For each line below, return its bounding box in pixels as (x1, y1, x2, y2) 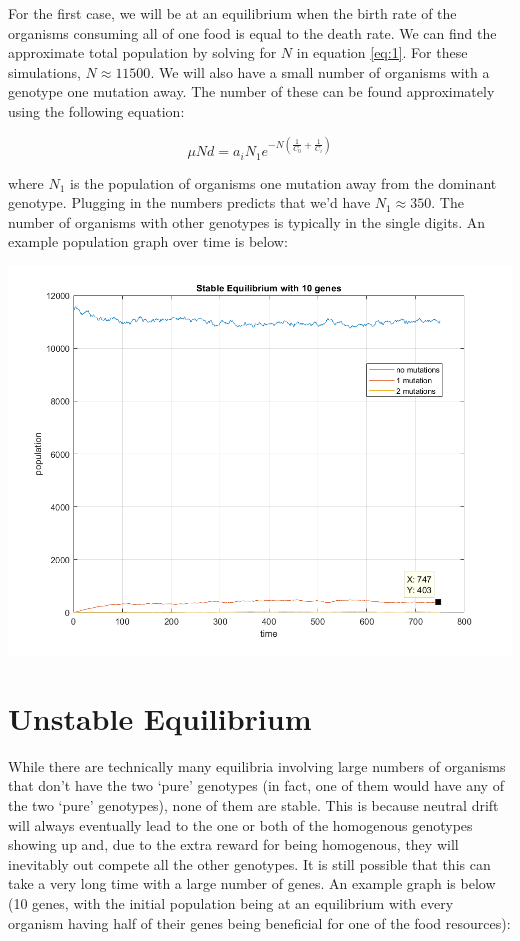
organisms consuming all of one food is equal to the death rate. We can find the (8, 22, 497, 43)
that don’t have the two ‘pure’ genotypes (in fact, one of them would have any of (8, 775, 504, 796)
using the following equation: (8, 100, 185, 121)
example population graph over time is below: (8, 231, 288, 252)
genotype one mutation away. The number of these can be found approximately (8, 81, 495, 102)
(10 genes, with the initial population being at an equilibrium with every (8, 893, 454, 914)
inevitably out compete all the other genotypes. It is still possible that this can (8, 853, 491, 874)
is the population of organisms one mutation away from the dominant (70, 172, 497, 193)
